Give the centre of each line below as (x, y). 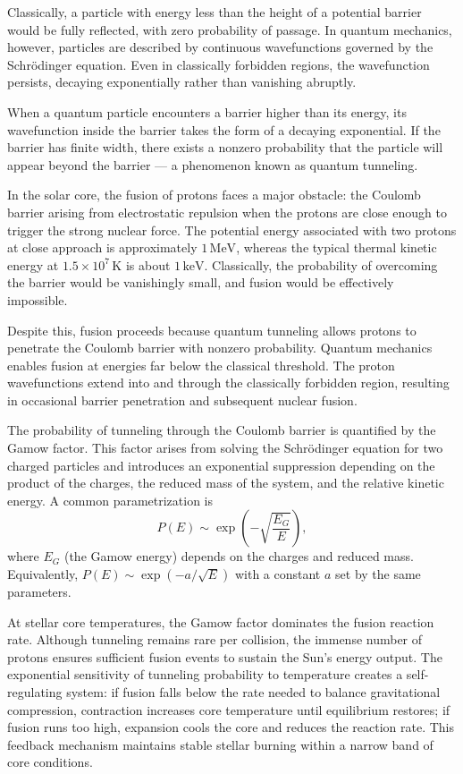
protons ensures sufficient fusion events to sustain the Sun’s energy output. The (225, 656)
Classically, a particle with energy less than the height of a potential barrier (215, 12)
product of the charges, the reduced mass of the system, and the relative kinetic (226, 483)
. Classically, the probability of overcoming (321, 264)
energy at (33, 264)
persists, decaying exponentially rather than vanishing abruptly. (182, 82)
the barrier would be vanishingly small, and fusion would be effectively (201, 282)
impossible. (38, 299)
